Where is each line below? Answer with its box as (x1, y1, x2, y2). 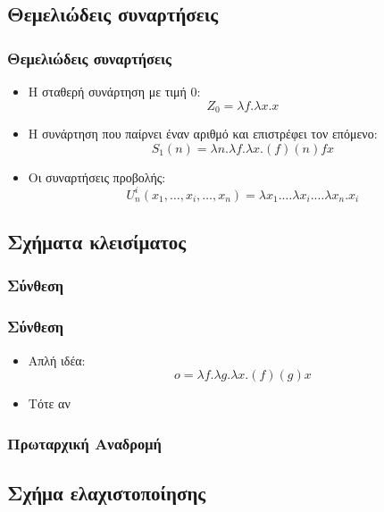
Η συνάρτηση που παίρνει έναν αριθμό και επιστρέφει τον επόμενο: (28, 124, 378, 143)
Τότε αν (28, 394, 71, 413)
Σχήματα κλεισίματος (7, 228, 187, 256)
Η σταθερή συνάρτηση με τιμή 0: (28, 82, 201, 100)
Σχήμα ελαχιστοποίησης (7, 479, 206, 506)
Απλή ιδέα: (28, 350, 86, 369)
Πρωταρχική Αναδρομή (7, 432, 162, 454)
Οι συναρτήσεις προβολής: (28, 167, 166, 186)
